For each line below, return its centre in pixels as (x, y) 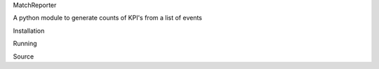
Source (24, 56)
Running (25, 44)
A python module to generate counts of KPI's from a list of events (108, 18)
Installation (29, 31)
